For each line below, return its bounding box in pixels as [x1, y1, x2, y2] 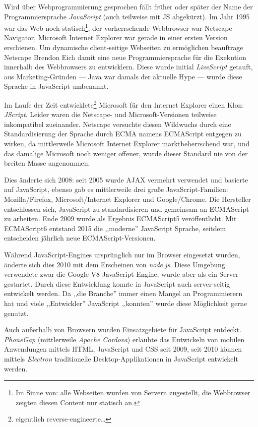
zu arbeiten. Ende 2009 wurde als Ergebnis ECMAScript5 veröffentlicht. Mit [4, 213, 237, 224]
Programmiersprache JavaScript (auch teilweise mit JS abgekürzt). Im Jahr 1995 [4, 11, 250, 21]
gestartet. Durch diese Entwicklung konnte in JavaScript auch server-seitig [4, 278, 230, 289]
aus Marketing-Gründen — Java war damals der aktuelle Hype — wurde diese [4, 71, 242, 81]
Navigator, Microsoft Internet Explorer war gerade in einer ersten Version [4, 32, 228, 43]
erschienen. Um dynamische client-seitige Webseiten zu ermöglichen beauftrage [4, 42, 243, 53]
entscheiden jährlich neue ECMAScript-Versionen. [4, 233, 156, 243]
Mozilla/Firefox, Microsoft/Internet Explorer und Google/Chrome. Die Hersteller [4, 194, 251, 204]
